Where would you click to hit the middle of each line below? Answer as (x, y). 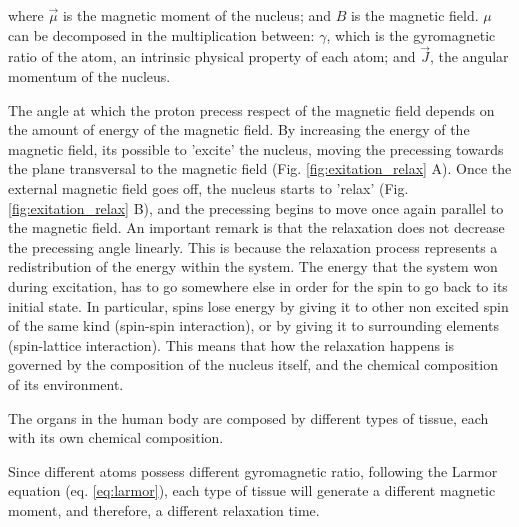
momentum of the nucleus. (89, 76)
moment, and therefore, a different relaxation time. (164, 509)
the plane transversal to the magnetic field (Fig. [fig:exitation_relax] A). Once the (260, 168)
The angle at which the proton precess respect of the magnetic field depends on (251, 109)
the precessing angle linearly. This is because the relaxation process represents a (253, 246)
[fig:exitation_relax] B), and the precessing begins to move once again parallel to (256, 207)
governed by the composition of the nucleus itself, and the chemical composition (253, 364)
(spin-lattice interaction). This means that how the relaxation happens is (231, 344)
